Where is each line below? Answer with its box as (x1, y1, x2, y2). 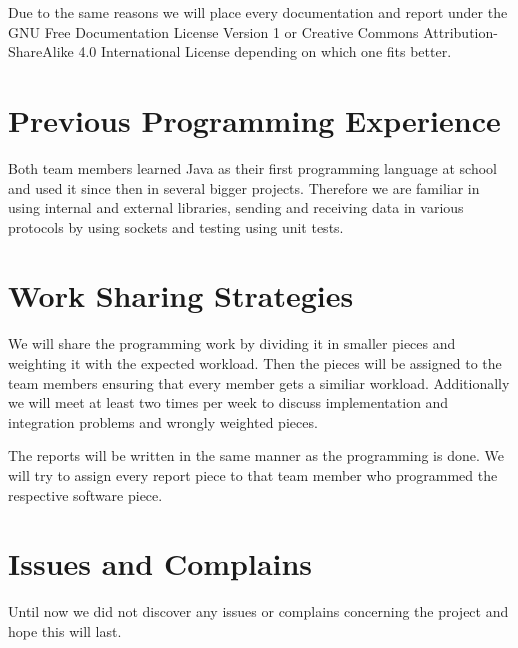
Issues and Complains (8, 543, 313, 584)
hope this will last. (8, 620, 122, 641)
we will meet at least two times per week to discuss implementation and (8, 392, 449, 413)
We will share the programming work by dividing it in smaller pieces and (8, 333, 456, 354)
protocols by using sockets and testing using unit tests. (8, 216, 344, 237)
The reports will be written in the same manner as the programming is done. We (8, 445, 504, 466)
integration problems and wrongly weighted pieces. (8, 411, 318, 432)
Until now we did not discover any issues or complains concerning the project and (8, 601, 509, 622)
